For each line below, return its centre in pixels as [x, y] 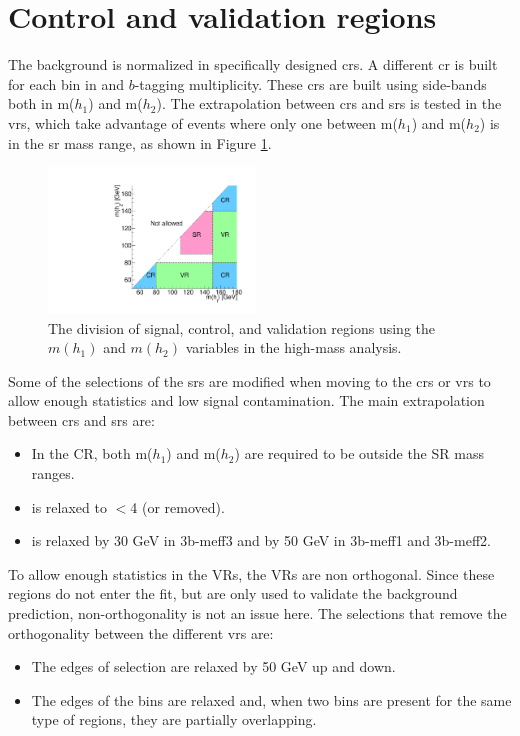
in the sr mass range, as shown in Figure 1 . [140, 142]
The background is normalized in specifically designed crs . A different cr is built [253, 64]
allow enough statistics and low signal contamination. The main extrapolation [246, 400]
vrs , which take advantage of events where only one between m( [203, 122]
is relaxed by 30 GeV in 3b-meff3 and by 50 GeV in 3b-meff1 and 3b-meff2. [261, 540]
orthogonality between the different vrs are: [141, 632]
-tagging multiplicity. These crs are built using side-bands [310, 83]
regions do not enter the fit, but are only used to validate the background [233, 593]
